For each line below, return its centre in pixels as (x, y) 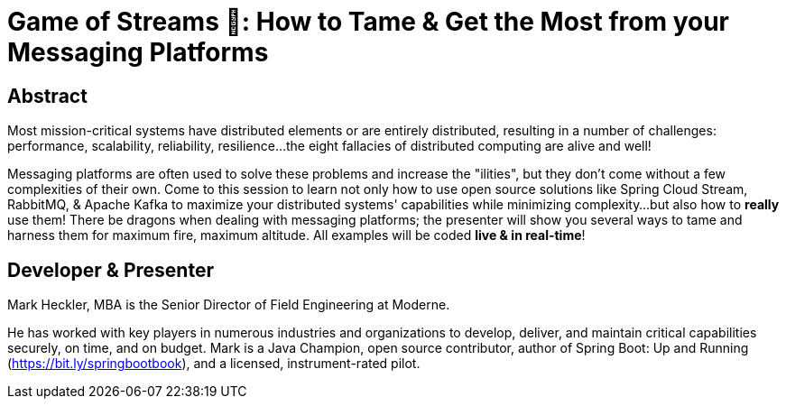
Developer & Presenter (111, 270)
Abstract (47, 96)
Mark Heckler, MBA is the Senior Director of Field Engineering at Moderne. (229, 305)
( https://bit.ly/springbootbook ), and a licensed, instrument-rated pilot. (214, 364)
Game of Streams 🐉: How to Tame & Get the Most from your (368, 22)
